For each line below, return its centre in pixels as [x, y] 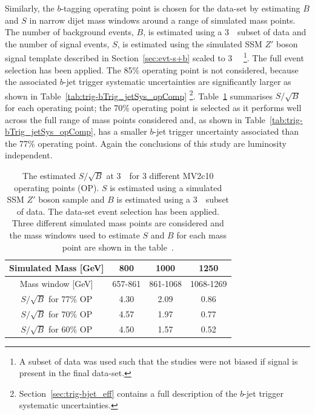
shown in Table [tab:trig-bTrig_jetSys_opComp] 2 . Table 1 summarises [139, 95]
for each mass [202, 235]
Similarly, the [30, 8]
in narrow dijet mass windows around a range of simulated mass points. [162, 20]
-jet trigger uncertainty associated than [226, 131]
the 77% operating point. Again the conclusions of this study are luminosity [146, 143]
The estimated [49, 176]
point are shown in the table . [118, 247]
